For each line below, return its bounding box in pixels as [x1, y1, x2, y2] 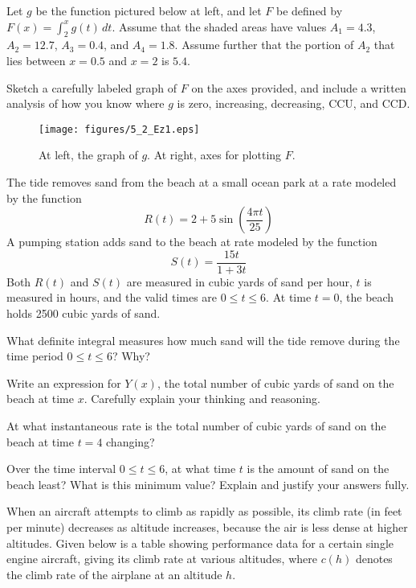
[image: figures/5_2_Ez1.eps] [39, 123, 200, 135]
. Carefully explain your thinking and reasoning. [84, 390, 320, 407]
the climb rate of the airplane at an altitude [6, 565, 222, 582]
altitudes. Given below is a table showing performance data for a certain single [6, 534, 394, 551]
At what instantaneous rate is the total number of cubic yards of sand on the [6, 417, 386, 434]
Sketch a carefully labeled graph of [6, 79, 177, 96]
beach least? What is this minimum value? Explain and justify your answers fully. [6, 475, 410, 492]
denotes [355, 550, 393, 567]
